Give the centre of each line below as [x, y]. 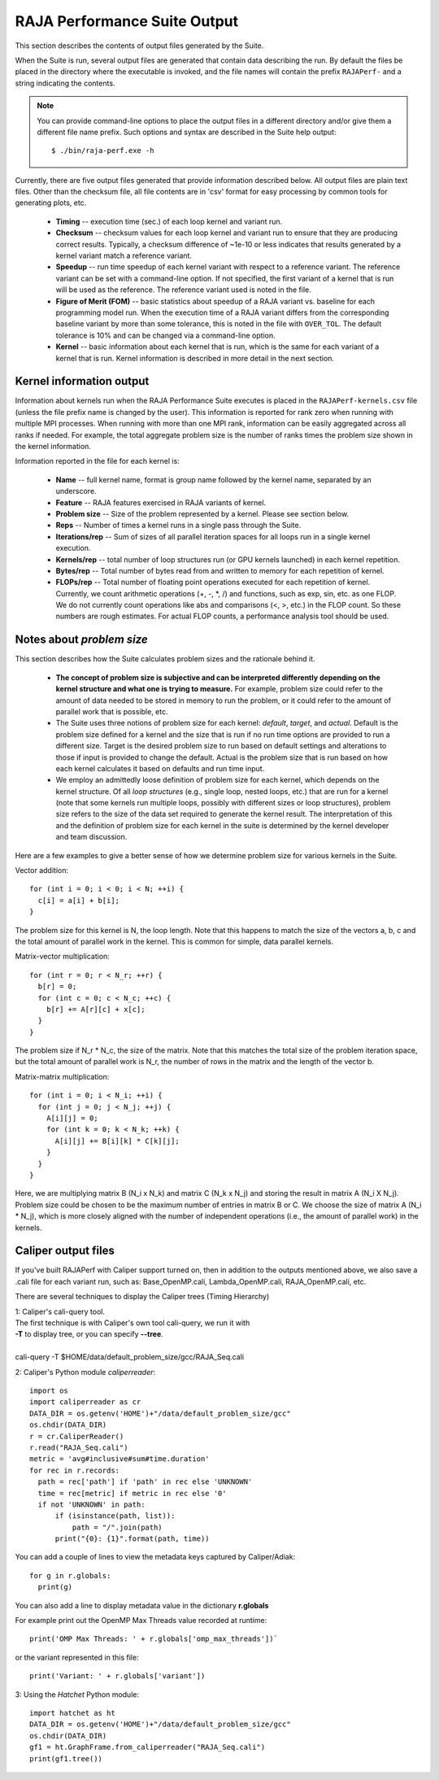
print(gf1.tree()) [66, 1758]
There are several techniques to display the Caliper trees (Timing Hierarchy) [142, 1297]
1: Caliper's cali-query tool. [60, 1311]
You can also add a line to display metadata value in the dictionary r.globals [142, 1605]
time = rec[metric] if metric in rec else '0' [132, 1493]
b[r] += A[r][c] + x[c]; [96, 1009]
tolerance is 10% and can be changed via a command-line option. [165, 335]
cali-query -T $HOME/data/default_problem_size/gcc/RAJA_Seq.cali [129, 1357]
